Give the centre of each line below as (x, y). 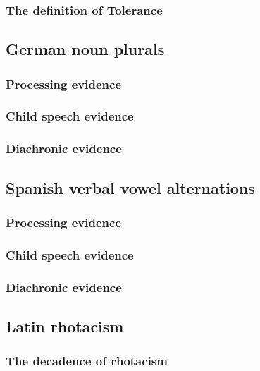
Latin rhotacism (65, 326)
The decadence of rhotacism (87, 361)
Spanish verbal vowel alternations (130, 187)
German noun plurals (85, 49)
